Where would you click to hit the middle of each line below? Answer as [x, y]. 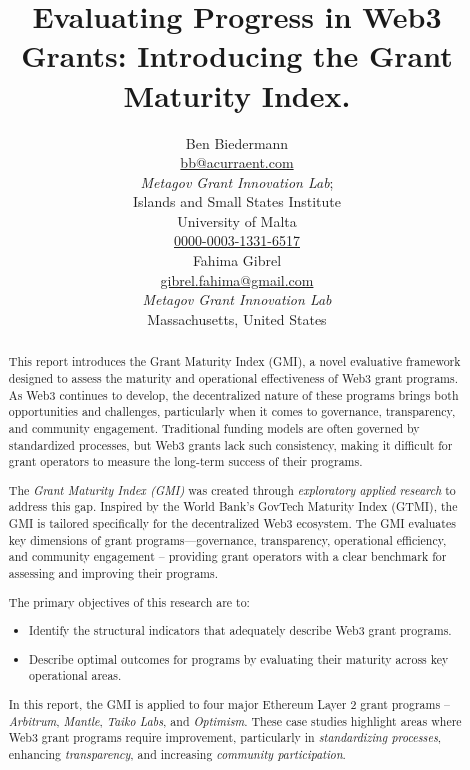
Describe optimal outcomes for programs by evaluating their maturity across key [239, 658]
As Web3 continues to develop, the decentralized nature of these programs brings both [233, 394]
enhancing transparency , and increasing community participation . [177, 753]
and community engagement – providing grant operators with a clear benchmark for [227, 556]
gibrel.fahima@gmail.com [237, 279]
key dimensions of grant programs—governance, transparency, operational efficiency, [227, 539]
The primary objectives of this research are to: [129, 601]
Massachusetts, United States [237, 318]
